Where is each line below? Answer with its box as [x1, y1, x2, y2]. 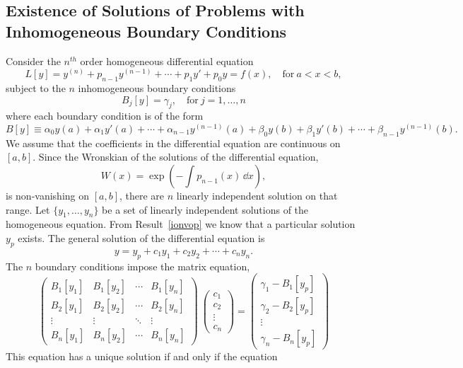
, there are [119, 188, 165, 202]
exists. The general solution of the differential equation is [18, 230, 265, 245]
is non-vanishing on [6, 188, 90, 202]
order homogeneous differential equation [80, 53, 254, 68]
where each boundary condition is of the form [6, 108, 204, 123]
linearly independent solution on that [176, 188, 338, 202]
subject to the [6, 81, 66, 95]
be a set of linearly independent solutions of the [102, 202, 309, 217]
